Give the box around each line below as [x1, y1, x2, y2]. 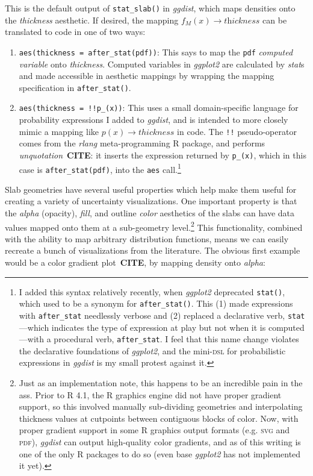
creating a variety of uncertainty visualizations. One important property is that [5, 195, 297, 207]
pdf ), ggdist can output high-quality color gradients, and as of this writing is [19, 436, 301, 448]
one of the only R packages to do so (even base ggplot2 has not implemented [19, 447, 301, 460]
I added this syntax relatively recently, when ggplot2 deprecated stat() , [19, 285, 285, 298]
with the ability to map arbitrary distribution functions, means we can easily [5, 232, 289, 245]
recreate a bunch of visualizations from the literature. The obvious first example [5, 244, 300, 257]
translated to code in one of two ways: [5, 25, 146, 38]
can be [262, 13, 287, 26]
